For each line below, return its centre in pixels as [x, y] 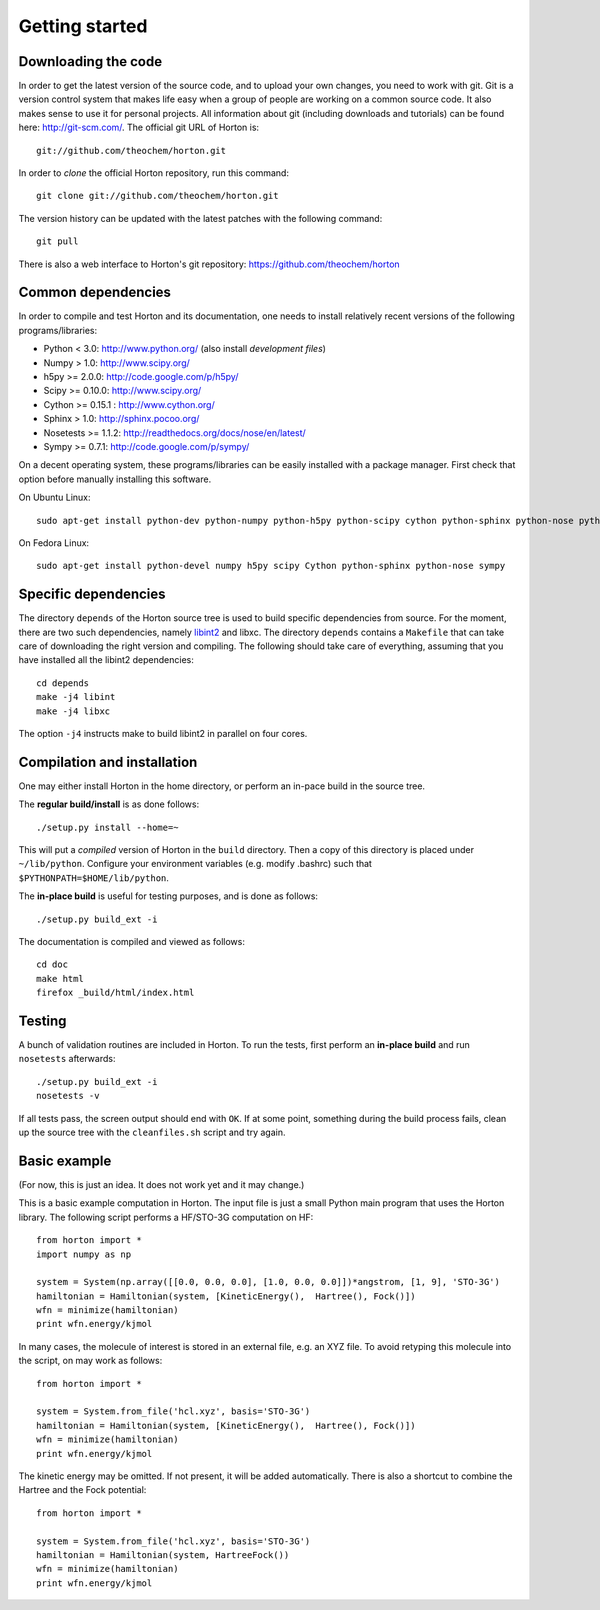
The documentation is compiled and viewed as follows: [131, 942]
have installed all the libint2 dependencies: [106, 660]
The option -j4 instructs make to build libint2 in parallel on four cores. [163, 733]
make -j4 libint [76, 697]
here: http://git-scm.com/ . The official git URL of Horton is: [139, 127]
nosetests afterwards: [67, 1059]
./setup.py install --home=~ [107, 827]
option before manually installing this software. [115, 479]
